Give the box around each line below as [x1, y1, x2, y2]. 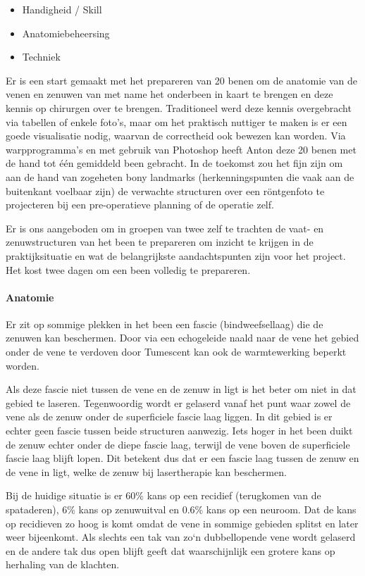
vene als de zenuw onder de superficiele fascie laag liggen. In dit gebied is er [6, 409, 333, 424]
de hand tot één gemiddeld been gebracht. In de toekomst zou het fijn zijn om [6, 156, 343, 170]
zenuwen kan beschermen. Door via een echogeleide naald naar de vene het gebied [6, 330, 359, 345]
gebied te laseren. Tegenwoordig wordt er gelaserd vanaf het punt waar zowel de [6, 395, 351, 410]
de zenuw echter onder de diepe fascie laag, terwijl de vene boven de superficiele [6, 437, 350, 451]
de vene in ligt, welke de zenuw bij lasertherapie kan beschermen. [6, 464, 287, 479]
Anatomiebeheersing [22, 25, 110, 40]
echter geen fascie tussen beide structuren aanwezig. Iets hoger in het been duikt [6, 423, 353, 438]
